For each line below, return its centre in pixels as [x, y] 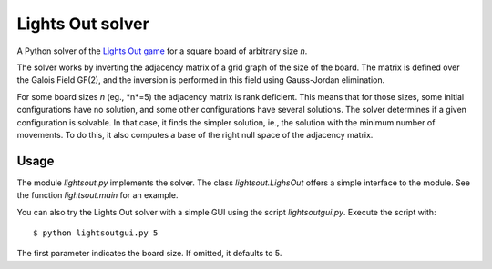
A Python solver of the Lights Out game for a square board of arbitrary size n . [162, 51]
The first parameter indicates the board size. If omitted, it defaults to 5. [149, 254]
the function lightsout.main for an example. [97, 195]
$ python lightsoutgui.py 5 [96, 233]
